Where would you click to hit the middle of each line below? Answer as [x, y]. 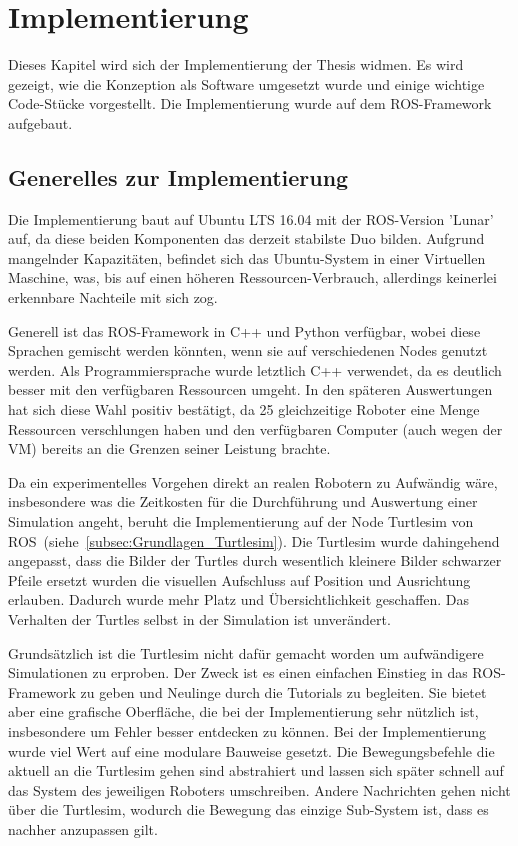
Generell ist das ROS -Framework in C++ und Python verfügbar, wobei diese [244, 330]
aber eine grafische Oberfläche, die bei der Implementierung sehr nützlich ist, [243, 711]
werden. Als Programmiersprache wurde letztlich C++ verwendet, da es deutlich [255, 369]
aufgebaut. [40, 122]
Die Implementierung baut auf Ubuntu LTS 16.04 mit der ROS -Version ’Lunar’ [251, 218]
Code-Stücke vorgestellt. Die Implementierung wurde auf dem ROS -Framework [250, 103]
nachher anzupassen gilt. [83, 828]
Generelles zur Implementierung [178, 176]
